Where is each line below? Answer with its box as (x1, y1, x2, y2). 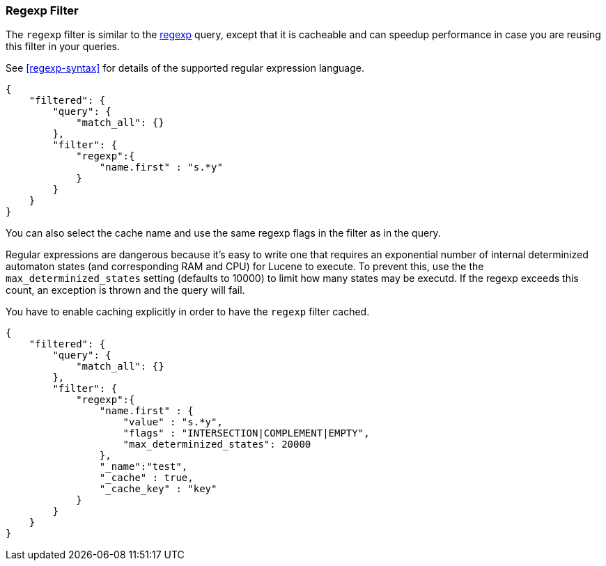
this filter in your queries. (6, 40, 121, 53)
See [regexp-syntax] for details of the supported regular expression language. (6, 62, 364, 74)
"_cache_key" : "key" (99, 483, 217, 495)
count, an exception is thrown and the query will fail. (6, 284, 245, 297)
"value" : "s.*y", (123, 416, 223, 428)
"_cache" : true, (99, 472, 194, 484)
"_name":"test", (99, 461, 188, 473)
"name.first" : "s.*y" (99, 162, 223, 173)
